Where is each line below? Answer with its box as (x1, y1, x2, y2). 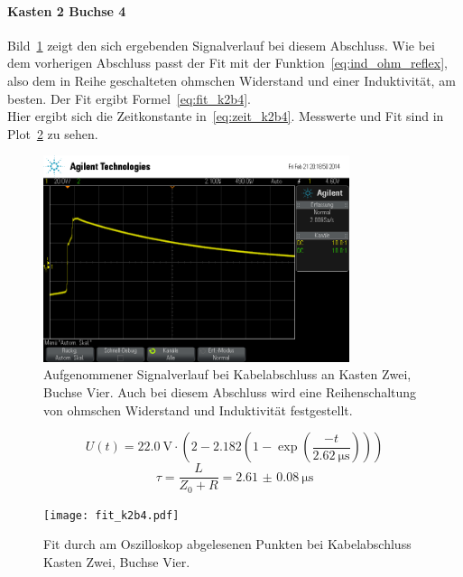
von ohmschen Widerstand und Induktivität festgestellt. (43, 400, 353, 419)
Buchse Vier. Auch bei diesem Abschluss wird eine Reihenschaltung (43, 383, 417, 402)
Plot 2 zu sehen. (7, 124, 98, 143)
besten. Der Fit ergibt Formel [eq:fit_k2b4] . (7, 88, 251, 107)
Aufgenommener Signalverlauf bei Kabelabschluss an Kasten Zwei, (43, 365, 412, 384)
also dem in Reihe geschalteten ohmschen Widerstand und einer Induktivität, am (7, 70, 456, 89)
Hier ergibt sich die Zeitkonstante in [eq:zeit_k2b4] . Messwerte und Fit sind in (7, 107, 444, 126)
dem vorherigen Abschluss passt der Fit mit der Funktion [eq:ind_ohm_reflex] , (7, 53, 448, 72)
